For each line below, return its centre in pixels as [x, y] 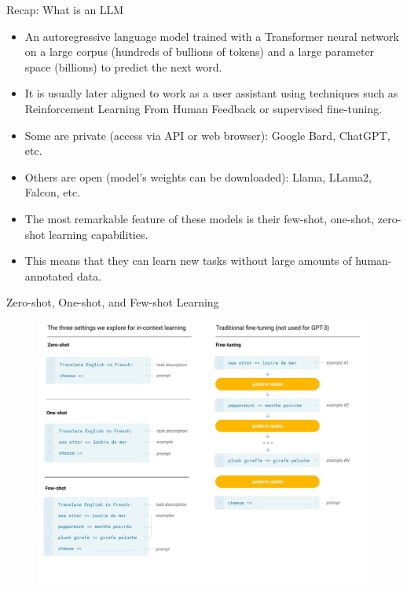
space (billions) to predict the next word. [123, 66]
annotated [49, 275]
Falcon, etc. [52, 192]
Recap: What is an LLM [65, 9]
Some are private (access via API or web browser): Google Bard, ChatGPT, [207, 135]
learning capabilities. [99, 234]
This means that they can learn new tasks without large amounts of [188, 261]
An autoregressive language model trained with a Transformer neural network [212, 36]
